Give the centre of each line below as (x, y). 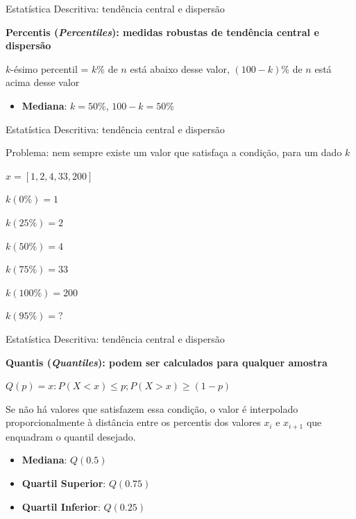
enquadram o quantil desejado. (71, 436)
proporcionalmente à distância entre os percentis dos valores (133, 422)
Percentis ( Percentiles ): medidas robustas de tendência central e (162, 32)
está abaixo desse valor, (180, 68)
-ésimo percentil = (50, 68)
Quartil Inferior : (61, 506)
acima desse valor (43, 82)
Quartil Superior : (64, 483)
